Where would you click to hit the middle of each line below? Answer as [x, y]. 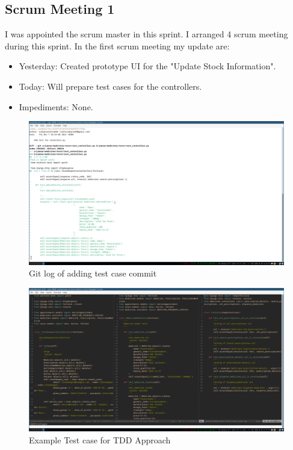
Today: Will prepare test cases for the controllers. [110, 86]
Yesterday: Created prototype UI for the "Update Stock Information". [147, 66]
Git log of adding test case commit [93, 273]
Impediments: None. [56, 106]
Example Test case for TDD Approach [100, 439]
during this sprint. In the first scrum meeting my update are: [117, 45]
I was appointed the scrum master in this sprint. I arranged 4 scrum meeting [146, 34]
